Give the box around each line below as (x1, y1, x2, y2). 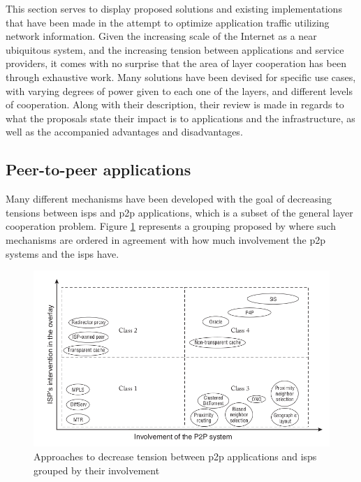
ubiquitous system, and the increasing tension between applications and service (6, 42, 344, 57)
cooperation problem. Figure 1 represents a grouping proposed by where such (6, 219, 336, 233)
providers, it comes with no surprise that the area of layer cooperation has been (6, 56, 346, 71)
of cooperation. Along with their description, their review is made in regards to (6, 97, 344, 112)
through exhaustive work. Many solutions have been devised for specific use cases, (6, 69, 356, 84)
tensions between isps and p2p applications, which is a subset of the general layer (6, 205, 353, 219)
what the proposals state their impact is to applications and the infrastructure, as (6, 110, 355, 125)
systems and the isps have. (6, 246, 119, 261)
